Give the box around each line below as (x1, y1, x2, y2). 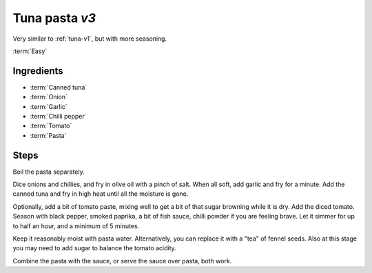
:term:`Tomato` (30, 121, 72, 130)
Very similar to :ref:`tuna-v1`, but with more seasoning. (12, 34, 167, 43)
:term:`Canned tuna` (30, 83, 87, 91)
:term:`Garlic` (30, 102, 68, 110)
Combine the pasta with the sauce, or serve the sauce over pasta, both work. (12, 256, 232, 265)
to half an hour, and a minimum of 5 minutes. (12, 221, 140, 230)
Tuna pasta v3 (12, 10, 96, 26)
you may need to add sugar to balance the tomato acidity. (12, 244, 177, 252)
